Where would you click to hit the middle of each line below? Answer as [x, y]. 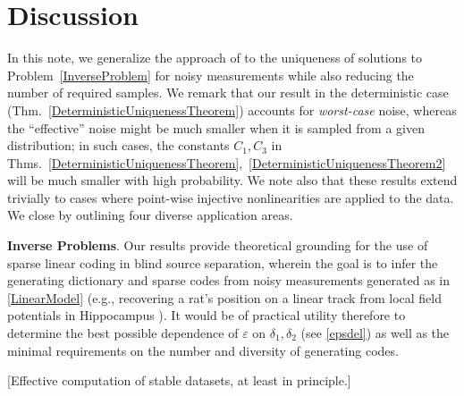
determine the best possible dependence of [123, 333]
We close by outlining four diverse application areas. [150, 215]
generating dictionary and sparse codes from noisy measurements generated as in [229, 280]
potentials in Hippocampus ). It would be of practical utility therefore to [207, 315]
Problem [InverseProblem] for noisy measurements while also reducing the [211, 75]
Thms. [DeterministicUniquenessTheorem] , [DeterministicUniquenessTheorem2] [227, 162]
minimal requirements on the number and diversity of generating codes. [203, 350]
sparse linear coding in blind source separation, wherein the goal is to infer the [223, 262]
